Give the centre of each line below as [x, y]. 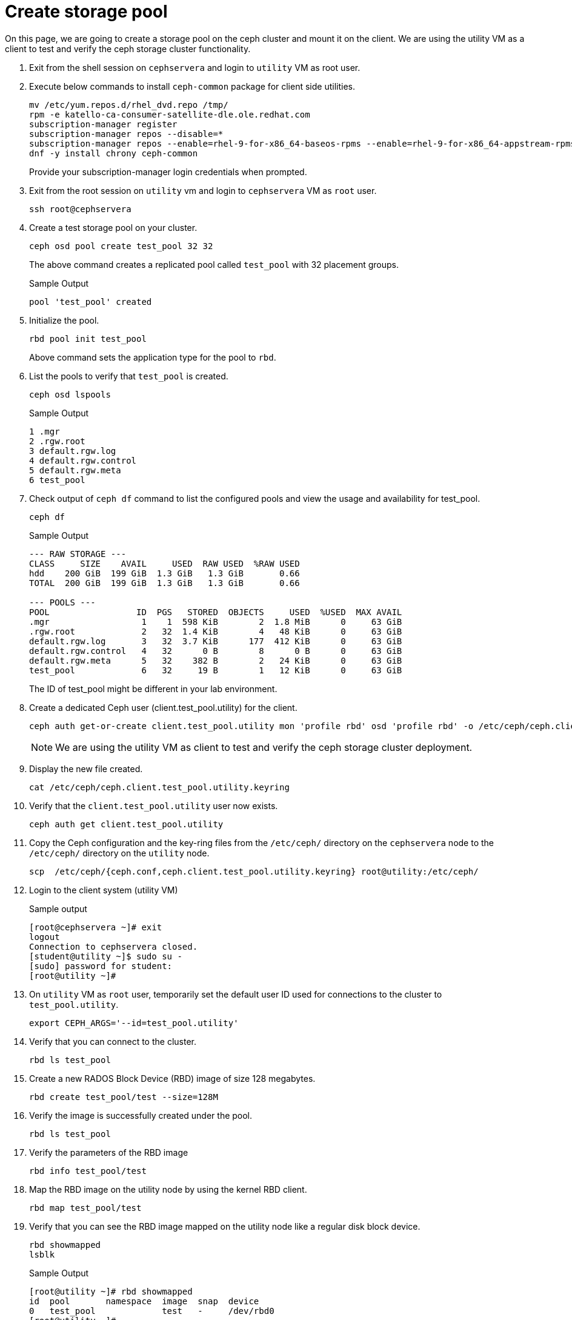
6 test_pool [57, 480]
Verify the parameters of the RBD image [109, 1152]
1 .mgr [45, 431]
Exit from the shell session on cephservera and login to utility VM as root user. [195, 67]
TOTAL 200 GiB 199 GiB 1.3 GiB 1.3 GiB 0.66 [165, 583]
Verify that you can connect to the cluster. [113, 1041]
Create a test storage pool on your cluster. [113, 227]
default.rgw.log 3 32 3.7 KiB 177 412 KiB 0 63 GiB [216, 641]
